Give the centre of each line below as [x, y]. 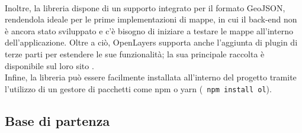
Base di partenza [57, 120]
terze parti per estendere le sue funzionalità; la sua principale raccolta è [135, 53]
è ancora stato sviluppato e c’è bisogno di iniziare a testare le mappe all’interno [149, 30]
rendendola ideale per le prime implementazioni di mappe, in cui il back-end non [151, 19]
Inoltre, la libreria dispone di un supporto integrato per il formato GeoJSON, [145, 7]
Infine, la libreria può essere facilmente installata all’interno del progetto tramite [151, 77]
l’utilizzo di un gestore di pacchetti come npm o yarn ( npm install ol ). [138, 88]
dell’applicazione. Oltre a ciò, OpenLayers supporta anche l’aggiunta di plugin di [151, 42]
